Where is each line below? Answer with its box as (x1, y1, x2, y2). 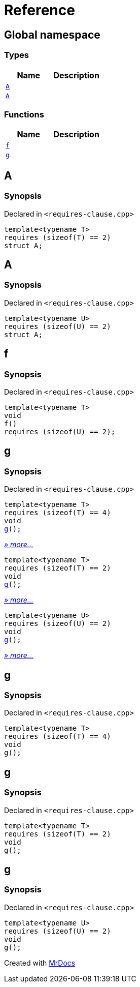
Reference (4, 2, 75, 19)
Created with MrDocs (4, 958, 76, 967)
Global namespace (4, 28, 100, 41)
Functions (4, 109, 44, 119)
